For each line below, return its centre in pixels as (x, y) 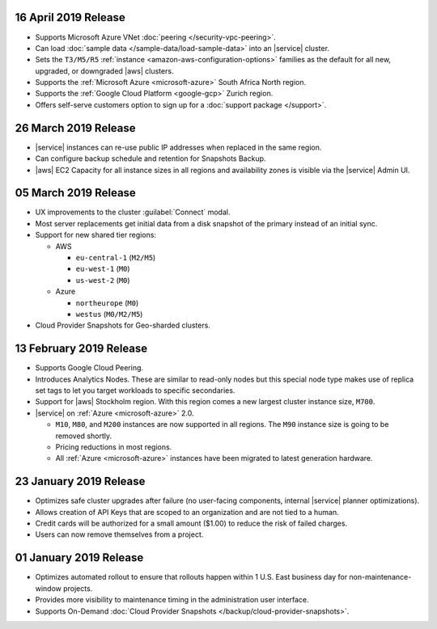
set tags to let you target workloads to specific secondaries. (135, 390)
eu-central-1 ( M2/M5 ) (116, 258)
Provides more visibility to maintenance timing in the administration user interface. (172, 600)
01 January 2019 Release (79, 558)
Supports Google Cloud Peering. (89, 368)
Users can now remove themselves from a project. (119, 534)
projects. (78, 588)
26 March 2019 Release (76, 128)
